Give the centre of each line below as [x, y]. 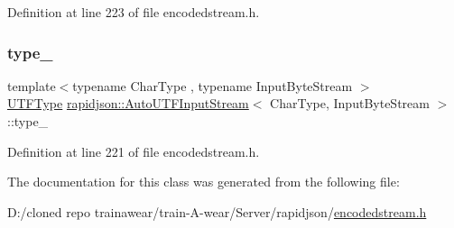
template [32, 85]
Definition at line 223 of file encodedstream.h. [134, 12]
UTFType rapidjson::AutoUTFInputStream [128, 103]
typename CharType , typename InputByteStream [213, 85]
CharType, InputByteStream [350, 103]
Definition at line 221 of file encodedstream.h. [134, 151]
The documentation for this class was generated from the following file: [204, 182]
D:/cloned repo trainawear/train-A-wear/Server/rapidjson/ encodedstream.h [217, 211]
